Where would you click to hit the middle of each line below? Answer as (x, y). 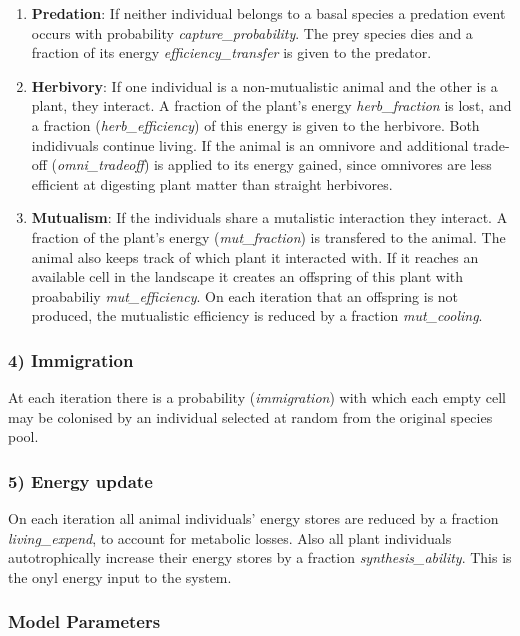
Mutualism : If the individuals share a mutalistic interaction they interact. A (269, 217)
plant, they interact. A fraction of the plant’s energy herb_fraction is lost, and (271, 105)
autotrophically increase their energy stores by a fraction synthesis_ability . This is (260, 557)
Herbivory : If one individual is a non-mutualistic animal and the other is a (264, 85)
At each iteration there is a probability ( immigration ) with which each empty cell (257, 397)
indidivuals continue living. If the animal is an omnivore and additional (250, 144)
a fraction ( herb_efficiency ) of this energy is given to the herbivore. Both (255, 124)
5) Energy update (80, 480)
